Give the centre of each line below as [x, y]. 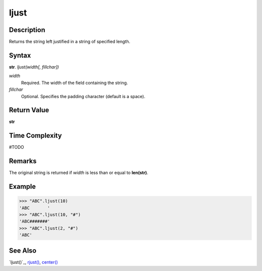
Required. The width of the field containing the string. [74, 83]
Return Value [29, 110]
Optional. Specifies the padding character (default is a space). [83, 96]
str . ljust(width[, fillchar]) [34, 67]
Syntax [20, 55]
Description [27, 30]
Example [22, 187]
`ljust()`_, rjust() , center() [33, 262]
